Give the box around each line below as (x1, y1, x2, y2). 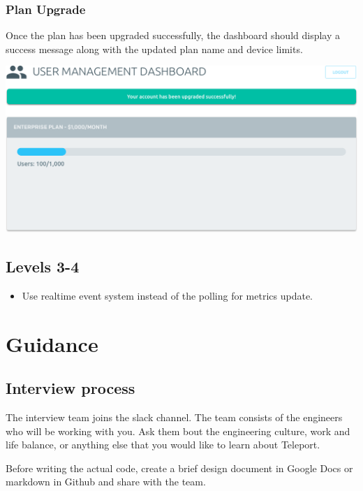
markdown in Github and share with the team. (6, 474, 206, 489)
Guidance (6, 329, 98, 358)
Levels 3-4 (6, 256, 80, 277)
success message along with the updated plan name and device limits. (6, 41, 303, 56)
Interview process (6, 377, 135, 399)
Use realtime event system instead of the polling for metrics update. (22, 288, 313, 302)
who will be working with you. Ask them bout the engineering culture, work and (6, 423, 350, 438)
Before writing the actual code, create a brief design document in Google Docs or (6, 460, 353, 475)
